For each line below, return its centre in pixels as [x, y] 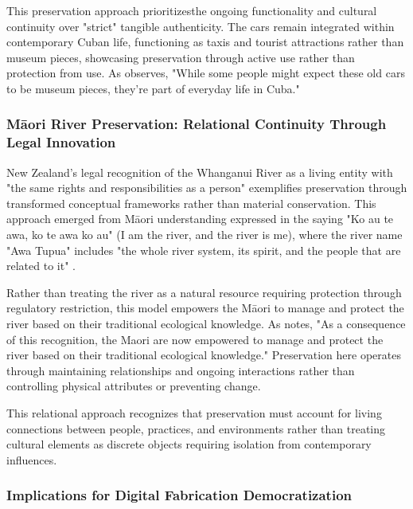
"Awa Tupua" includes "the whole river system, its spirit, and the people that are [204, 250]
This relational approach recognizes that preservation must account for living [194, 413]
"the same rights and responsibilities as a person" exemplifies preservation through [207, 188]
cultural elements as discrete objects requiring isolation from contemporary [189, 444]
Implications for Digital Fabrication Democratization [179, 495]
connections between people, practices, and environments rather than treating [196, 428]
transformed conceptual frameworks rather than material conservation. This [191, 203]
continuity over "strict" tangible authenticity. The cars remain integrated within [201, 26]
